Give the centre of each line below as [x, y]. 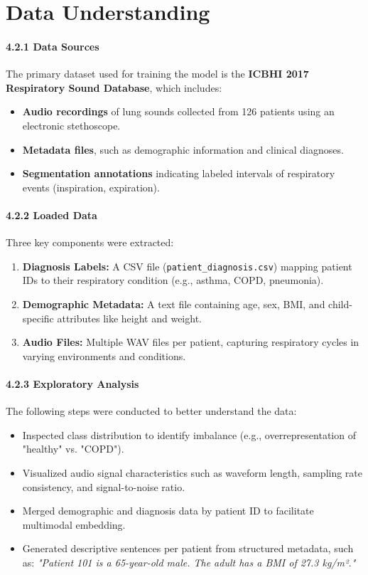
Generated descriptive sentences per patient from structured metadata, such [188, 548]
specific [38, 318]
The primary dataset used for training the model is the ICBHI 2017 [157, 74]
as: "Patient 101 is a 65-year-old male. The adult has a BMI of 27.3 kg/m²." [189, 562]
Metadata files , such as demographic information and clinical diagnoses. [183, 149]
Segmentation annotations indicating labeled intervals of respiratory [179, 173]
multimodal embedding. [74, 524]
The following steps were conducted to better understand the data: [151, 411]
